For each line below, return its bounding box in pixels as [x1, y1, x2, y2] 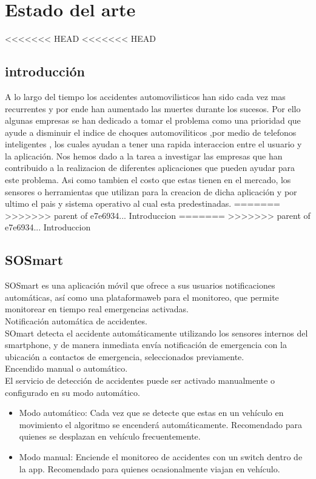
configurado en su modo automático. [5, 386, 140, 398]
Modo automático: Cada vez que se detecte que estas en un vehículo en [19, 406, 284, 419]
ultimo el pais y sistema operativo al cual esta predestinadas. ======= [5, 197, 280, 210]
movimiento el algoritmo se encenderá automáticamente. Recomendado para [19, 418, 303, 430]
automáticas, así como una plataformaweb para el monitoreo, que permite [5, 290, 279, 303]
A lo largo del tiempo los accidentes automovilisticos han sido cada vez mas [5, 90, 286, 102]
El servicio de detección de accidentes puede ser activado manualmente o [5, 374, 275, 386]
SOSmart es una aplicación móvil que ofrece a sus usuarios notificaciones [5, 279, 275, 292]
